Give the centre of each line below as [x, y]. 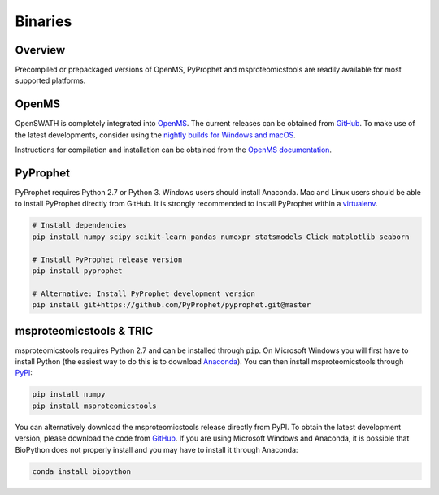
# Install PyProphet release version [107, 259]
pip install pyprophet [77, 271]
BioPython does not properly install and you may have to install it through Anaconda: [156, 449]
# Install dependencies [80, 225]
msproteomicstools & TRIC [84, 330]
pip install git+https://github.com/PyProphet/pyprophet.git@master [172, 305]
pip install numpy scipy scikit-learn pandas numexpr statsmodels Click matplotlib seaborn [221, 237]
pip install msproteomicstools [95, 406]
